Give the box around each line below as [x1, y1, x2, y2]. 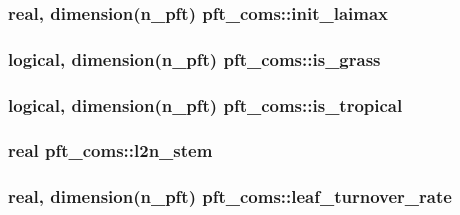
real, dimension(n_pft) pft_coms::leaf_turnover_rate [8, 184, 452, 209]
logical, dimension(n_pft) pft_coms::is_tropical [8, 92, 403, 117]
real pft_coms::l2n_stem [8, 138, 213, 163]
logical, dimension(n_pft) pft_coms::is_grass [8, 46, 381, 71]
